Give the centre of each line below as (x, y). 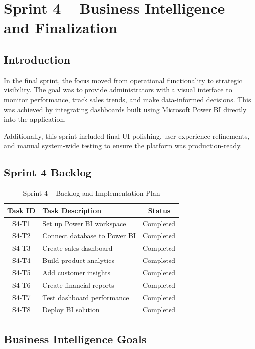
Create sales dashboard (78, 248)
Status (159, 210)
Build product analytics (78, 260)
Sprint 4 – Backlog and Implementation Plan (91, 193)
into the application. (35, 119)
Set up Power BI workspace (84, 223)
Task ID (22, 210)
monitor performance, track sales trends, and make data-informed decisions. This (127, 99)
